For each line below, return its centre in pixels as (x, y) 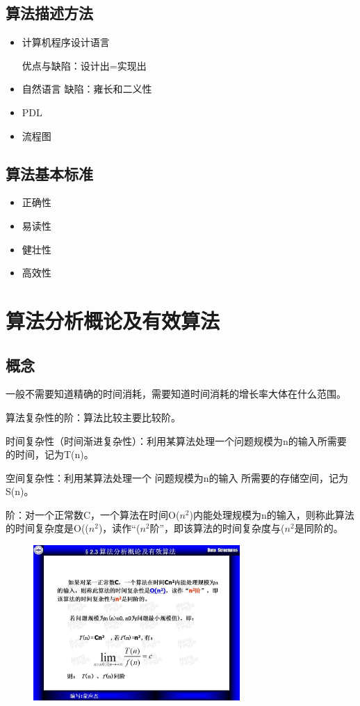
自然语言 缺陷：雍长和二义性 (87, 89)
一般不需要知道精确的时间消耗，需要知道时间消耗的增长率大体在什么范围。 (176, 394)
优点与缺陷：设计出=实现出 (84, 65)
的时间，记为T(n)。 (50, 454)
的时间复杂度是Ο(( (47, 528)
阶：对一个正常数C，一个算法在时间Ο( (93, 514)
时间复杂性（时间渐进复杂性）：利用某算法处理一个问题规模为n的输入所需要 (176, 440)
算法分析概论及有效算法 (113, 320)
